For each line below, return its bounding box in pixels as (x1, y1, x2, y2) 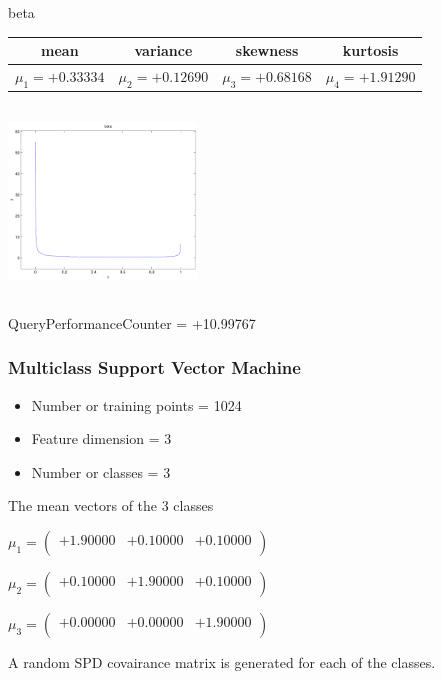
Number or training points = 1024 (31, 394, 242, 415)
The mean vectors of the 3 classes (8, 495, 214, 516)
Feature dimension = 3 (31, 428, 172, 449)
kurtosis (342, 40, 399, 61)
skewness (235, 40, 299, 61)
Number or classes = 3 (31, 461, 171, 482)
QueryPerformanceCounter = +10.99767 (8, 312, 256, 333)
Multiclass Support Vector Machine (8, 355, 301, 380)
